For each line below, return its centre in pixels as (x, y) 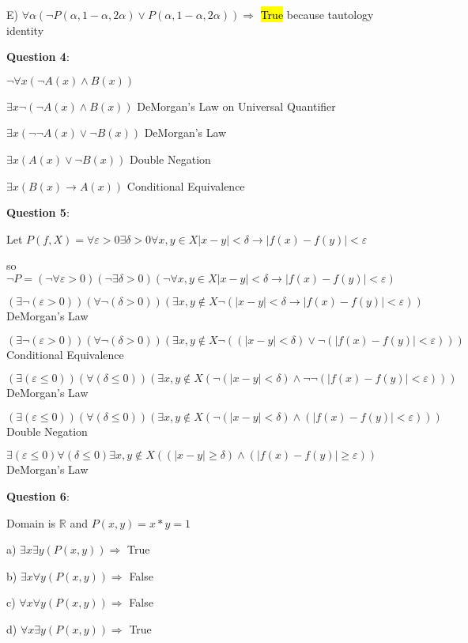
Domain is (31, 522)
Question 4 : (38, 57)
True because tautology (317, 14)
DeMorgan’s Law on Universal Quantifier (236, 106)
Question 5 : (38, 212)
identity (25, 30)
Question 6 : (38, 495)
